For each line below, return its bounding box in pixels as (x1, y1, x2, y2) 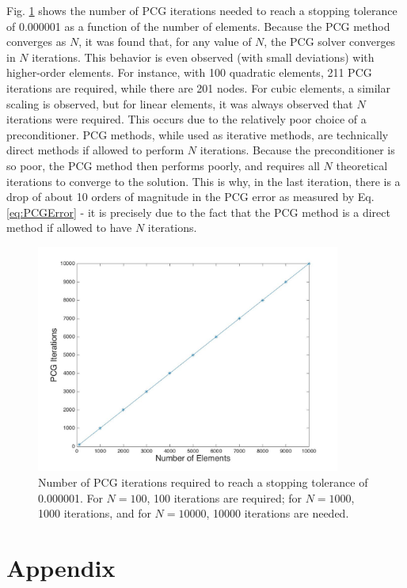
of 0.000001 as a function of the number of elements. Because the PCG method (6, 17, 390, 34)
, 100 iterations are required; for (146, 489, 302, 506)
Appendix (6, 551, 116, 583)
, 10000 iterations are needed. (206, 505, 349, 522)
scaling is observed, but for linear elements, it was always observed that (6, 95, 353, 112)
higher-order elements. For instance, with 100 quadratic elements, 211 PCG (6, 64, 372, 81)
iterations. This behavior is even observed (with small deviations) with (32, 48, 375, 65)
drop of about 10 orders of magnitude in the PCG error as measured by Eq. (6, 188, 375, 205)
